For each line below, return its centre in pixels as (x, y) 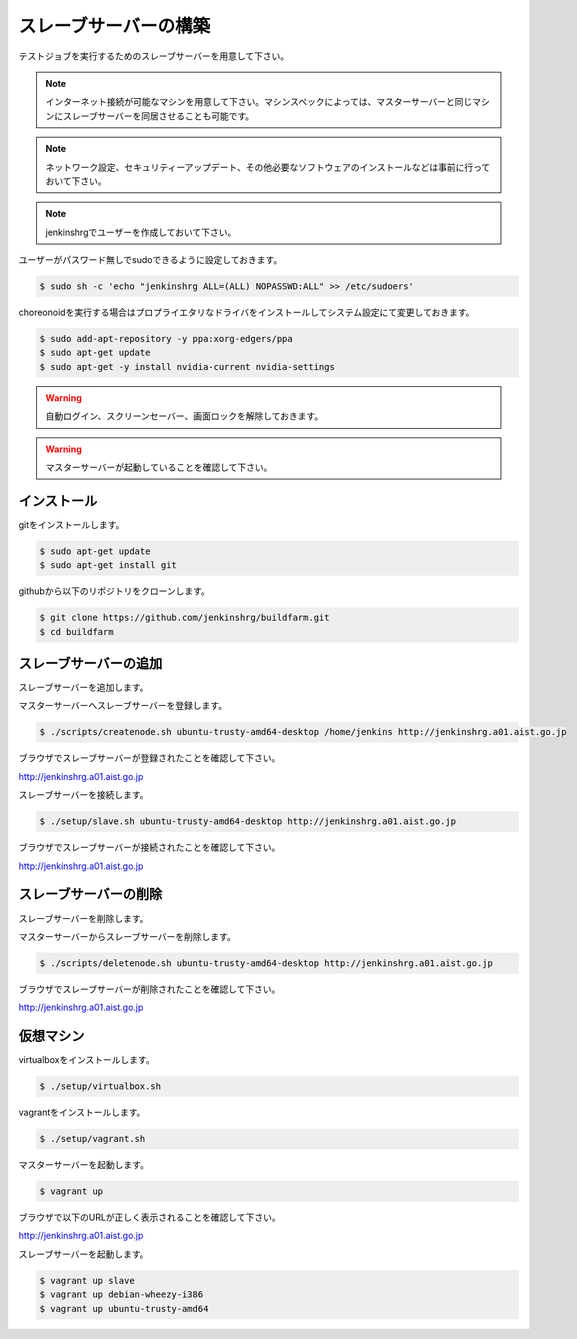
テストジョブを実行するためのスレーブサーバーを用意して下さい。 (154, 56)
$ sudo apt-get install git (108, 565)
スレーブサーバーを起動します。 (83, 1254)
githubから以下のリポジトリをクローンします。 (114, 591)
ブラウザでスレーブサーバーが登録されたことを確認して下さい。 (149, 758)
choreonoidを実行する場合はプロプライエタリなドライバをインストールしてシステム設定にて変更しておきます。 (246, 312)
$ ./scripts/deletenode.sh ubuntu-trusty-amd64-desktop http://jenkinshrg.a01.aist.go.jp (266, 963)
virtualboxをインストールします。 (86, 1060)
